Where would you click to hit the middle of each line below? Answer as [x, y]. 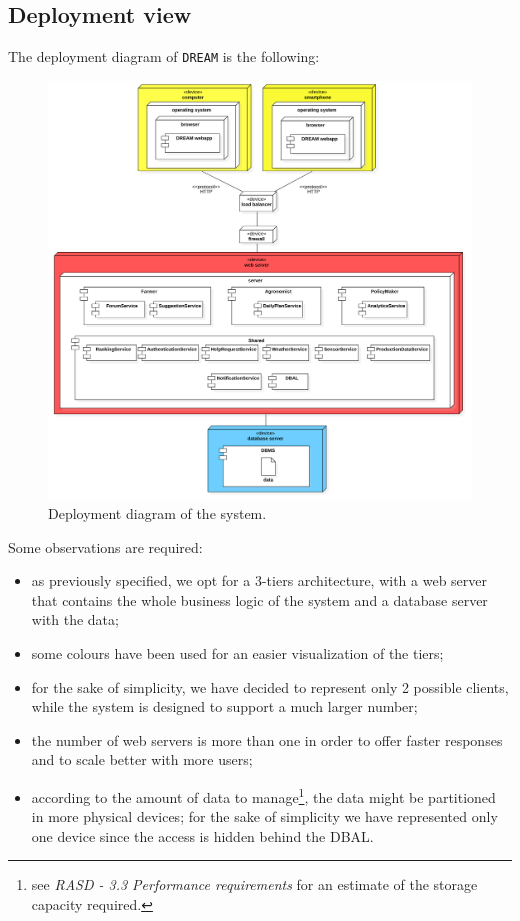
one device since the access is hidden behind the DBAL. [202, 835]
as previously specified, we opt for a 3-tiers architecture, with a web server [259, 580]
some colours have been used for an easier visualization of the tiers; [237, 653]
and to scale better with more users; [142, 759]
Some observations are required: [105, 546]
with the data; [75, 619]
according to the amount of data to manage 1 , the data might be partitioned [263, 795]
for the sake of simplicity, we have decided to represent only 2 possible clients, [270, 686]
